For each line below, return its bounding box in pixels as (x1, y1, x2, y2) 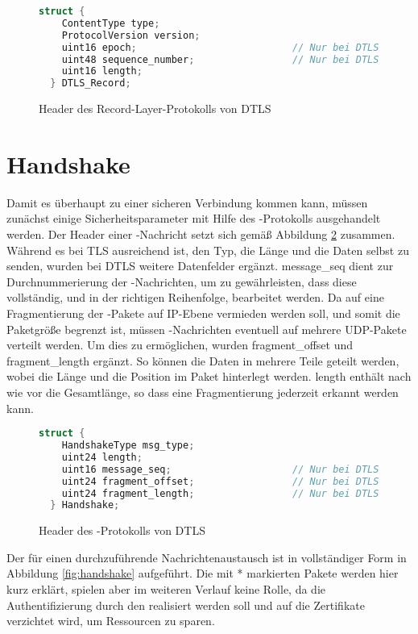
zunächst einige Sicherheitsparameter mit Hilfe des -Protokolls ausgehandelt (6, 210, 381, 227)
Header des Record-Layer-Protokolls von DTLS (39, 100, 271, 117)
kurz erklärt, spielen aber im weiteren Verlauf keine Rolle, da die (6, 581, 326, 598)
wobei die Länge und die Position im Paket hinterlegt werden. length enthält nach (6, 368, 412, 385)
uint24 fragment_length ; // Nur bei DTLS (61, 487, 379, 499)
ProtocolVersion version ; (61, 29, 201, 41)
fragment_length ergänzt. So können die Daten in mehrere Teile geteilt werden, (6, 352, 399, 369)
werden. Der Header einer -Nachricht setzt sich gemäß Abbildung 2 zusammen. (6, 226, 395, 243)
